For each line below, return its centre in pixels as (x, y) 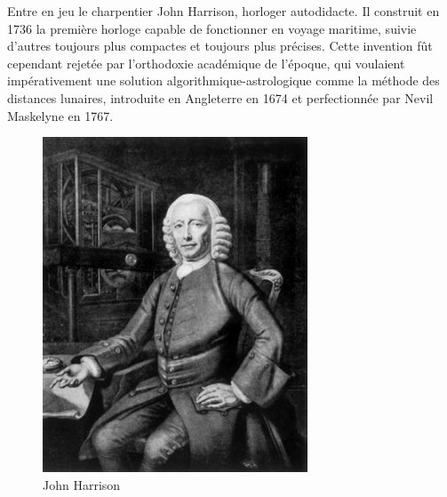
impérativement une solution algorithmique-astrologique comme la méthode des (223, 80)
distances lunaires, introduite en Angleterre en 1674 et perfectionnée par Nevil (220, 97)
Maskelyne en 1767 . (60, 115)
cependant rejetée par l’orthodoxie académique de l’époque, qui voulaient (206, 63)
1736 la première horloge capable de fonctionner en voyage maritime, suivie (212, 28)
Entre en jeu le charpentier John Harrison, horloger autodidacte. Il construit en (223, 11)
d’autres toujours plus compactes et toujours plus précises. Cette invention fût (220, 46)
